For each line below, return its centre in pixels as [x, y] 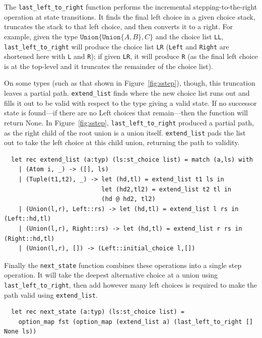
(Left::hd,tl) [28, 219]
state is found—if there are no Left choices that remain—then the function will [126, 113]
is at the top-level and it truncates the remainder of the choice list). [109, 66]
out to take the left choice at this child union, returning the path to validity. [122, 142]
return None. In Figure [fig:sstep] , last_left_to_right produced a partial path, [129, 122]
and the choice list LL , [189, 36]
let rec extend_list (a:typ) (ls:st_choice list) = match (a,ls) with [132, 159]
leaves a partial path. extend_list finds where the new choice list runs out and [127, 93]
